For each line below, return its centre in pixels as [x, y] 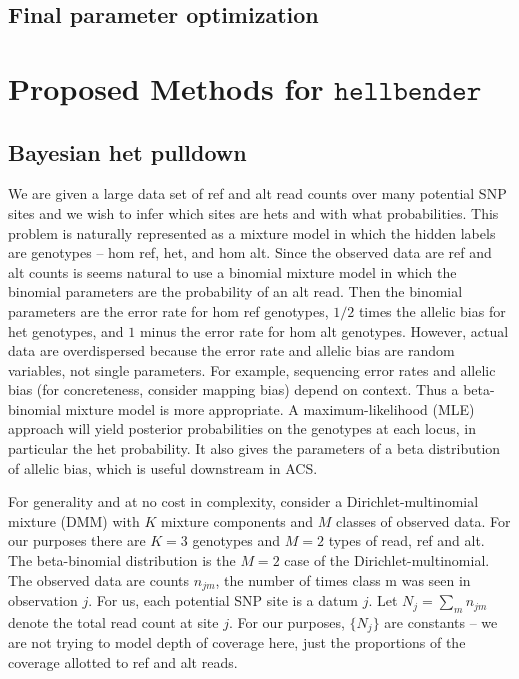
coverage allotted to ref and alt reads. [123, 661]
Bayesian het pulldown [127, 151]
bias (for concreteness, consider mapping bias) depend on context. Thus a [233, 389]
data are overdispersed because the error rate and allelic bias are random [231, 350]
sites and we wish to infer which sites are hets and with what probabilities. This [253, 212]
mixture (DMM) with [74, 520]
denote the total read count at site [113, 621]
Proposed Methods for [166, 87]
